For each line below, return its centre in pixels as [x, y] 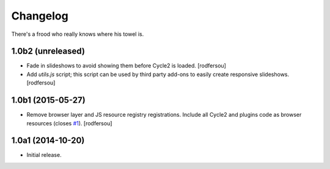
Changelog [40, 16]
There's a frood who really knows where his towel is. [78, 34]
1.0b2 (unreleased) [48, 51]
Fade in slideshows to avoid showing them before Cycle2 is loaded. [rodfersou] [126, 66]
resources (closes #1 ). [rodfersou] [69, 123]
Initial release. [44, 155]
